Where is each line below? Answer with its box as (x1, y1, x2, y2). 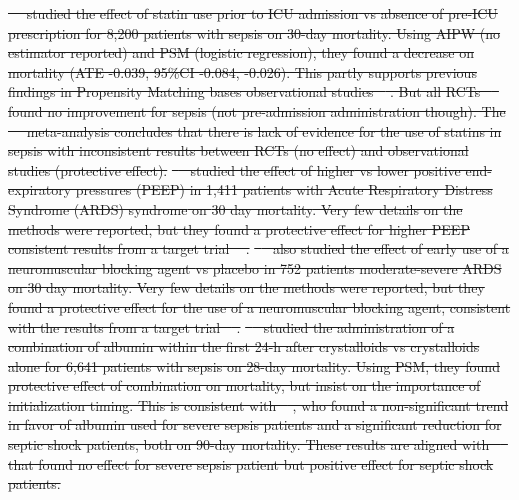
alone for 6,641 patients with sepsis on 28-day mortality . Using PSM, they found (8, 355, 500, 376)
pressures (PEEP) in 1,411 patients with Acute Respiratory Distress (75, 179, 493, 200)
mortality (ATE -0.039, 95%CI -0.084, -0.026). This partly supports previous (8, 61, 477, 82)
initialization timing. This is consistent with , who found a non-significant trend (8, 394, 509, 415)
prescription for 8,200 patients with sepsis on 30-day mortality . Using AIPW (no (8, 22, 501, 43)
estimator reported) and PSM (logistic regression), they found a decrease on (8, 42, 474, 63)
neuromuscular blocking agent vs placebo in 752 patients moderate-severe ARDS (8, 257, 502, 278)
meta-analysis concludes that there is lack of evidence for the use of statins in (26, 120, 502, 141)
